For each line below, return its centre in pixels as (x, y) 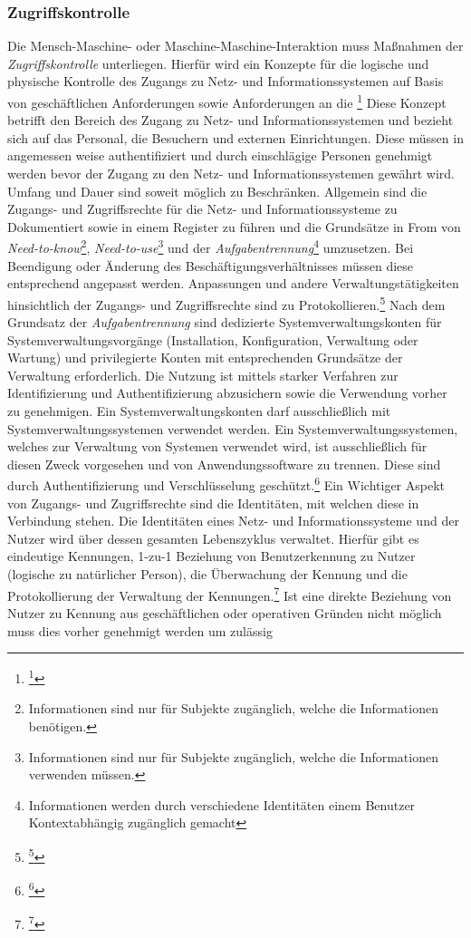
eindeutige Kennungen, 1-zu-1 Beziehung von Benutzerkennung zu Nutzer (211, 556)
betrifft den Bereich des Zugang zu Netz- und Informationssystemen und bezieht (231, 120)
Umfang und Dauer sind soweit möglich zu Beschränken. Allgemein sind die (217, 191)
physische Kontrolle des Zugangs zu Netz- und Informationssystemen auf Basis (226, 81)
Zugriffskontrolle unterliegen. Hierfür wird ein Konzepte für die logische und (218, 63)
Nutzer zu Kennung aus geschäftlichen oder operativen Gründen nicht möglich (225, 612)
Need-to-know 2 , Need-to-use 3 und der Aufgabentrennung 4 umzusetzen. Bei (211, 247)
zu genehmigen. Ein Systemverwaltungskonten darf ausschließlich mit (199, 411)
